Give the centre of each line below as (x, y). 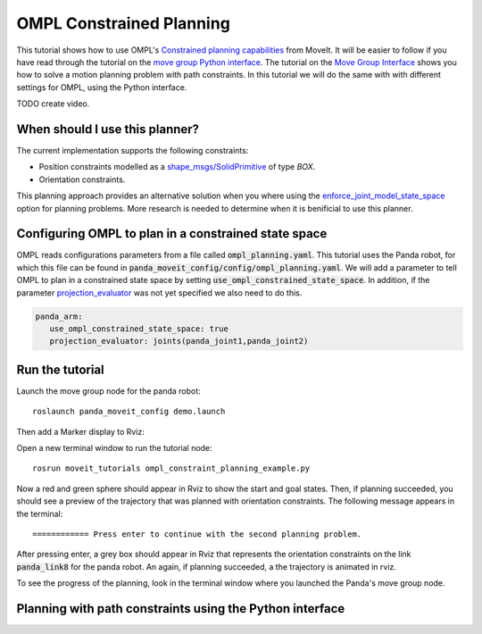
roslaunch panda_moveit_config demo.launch (129, 412)
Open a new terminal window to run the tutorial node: (115, 448)
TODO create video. (53, 104)
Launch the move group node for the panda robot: (108, 391)
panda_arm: (59, 316)
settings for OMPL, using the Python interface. (102, 87)
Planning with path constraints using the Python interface (181, 609)
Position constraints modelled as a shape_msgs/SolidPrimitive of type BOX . (177, 167)
